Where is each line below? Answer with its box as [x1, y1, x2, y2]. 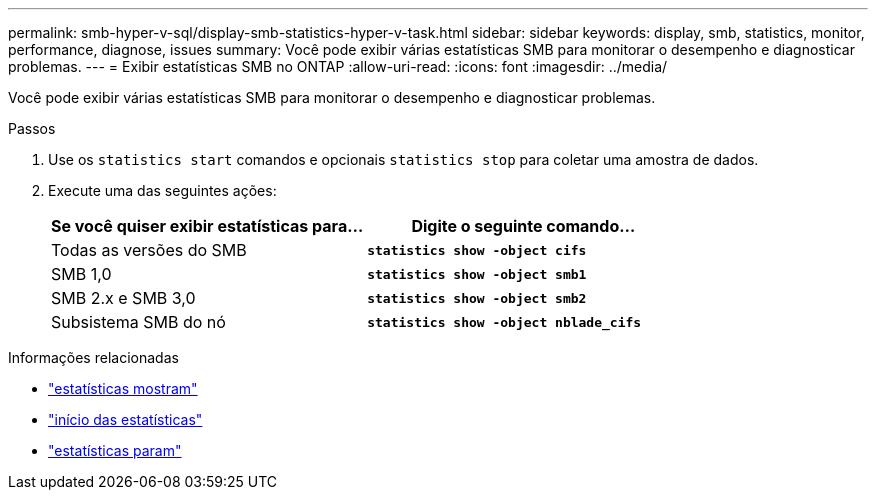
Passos [8, 120, 56, 137]
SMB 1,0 [51, 264, 112, 284]
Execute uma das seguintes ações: [48, 182, 277, 199]
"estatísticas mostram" [48, 380, 198, 397]
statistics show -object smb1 [367, 266, 587, 282]
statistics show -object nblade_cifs [367, 314, 642, 330]
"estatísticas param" [48, 442, 182, 459]
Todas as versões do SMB [51, 240, 247, 260]
